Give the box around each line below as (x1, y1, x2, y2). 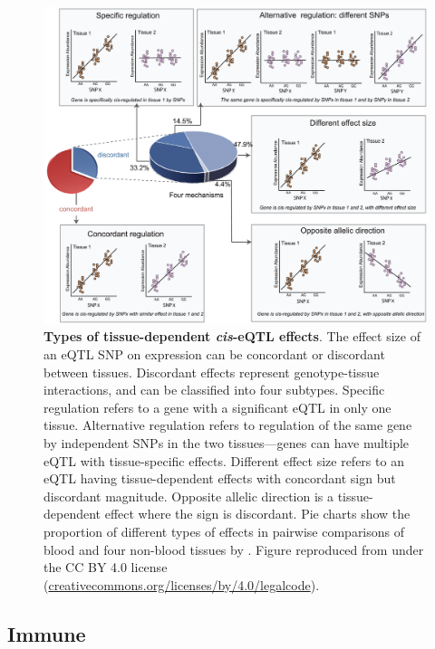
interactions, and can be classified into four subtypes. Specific (43, 380, 385, 399)
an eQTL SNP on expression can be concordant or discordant (43, 345, 385, 364)
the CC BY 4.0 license (43, 558, 168, 577)
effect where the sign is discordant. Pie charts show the (104, 504, 411, 523)
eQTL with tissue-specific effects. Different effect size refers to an (43, 451, 404, 470)
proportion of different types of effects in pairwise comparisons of (43, 522, 405, 540)
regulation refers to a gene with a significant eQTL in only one (43, 397, 391, 416)
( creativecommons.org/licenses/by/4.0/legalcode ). (43, 575, 320, 594)
